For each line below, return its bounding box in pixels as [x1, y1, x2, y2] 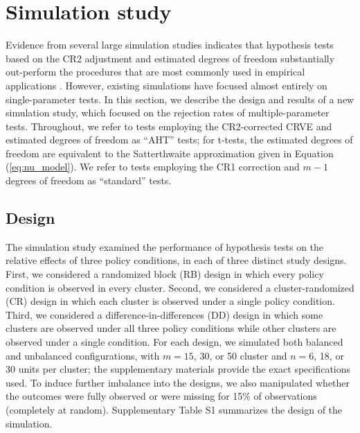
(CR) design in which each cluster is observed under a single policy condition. [6, 294, 335, 308]
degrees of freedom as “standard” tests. [6, 173, 172, 188]
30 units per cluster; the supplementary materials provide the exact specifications [6, 362, 351, 376]
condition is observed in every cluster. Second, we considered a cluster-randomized [6, 280, 354, 294]
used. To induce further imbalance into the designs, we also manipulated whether [6, 375, 350, 389]
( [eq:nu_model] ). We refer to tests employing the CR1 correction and [6, 159, 300, 174]
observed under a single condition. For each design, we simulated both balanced [6, 335, 343, 349]
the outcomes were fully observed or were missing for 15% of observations [6, 389, 317, 403]
